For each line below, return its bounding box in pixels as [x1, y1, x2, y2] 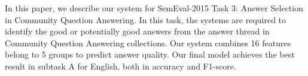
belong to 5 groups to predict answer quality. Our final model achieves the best [5, 48, 295, 61]
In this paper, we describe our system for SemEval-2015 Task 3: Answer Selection [5, 2, 303, 14]
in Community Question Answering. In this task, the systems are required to [5, 13, 286, 26]
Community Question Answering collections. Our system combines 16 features [5, 36, 291, 49]
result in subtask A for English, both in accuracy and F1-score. [5, 59, 236, 72]
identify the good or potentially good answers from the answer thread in [5, 25, 270, 37]
